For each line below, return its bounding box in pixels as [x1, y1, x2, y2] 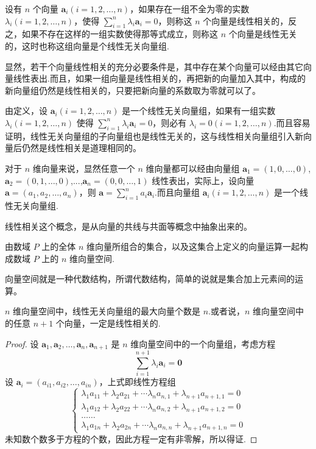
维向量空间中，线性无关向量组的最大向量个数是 [13, 305, 201, 317]
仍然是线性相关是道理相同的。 [21, 141, 141, 154]
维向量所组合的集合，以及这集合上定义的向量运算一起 [86, 240, 300, 253]
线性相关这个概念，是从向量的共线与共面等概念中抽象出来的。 [5, 219, 252, 232]
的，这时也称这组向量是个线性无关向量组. [5, 39, 169, 52]
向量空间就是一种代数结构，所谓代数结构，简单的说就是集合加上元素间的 [5, 272, 295, 285]
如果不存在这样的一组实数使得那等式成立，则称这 [21, 27, 218, 40]
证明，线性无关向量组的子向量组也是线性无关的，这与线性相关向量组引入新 [5, 129, 303, 142]
